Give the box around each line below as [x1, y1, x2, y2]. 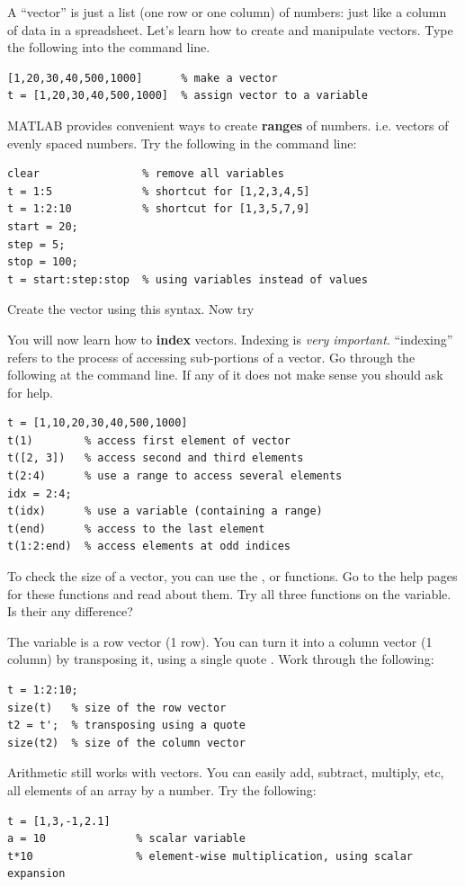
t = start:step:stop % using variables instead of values [7, 273, 368, 286]
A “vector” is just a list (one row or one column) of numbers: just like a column [7, 3, 447, 21]
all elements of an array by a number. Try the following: [7, 780, 317, 799]
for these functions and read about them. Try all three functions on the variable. [7, 584, 452, 603]
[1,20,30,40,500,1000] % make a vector [7, 71, 278, 85]
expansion [7, 867, 66, 881]
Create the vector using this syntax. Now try [7, 300, 255, 318]
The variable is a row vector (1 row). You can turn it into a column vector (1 [7, 632, 433, 650]
